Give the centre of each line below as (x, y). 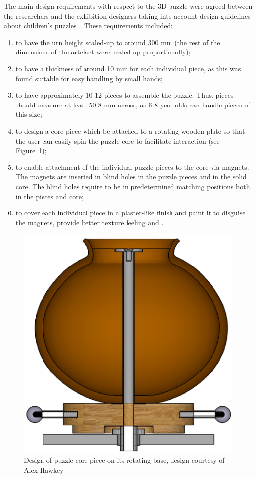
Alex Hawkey (44, 469)
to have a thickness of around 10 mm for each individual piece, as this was (128, 68)
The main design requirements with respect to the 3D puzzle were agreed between (128, 6)
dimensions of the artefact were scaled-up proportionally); (103, 52)
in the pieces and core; (49, 196)
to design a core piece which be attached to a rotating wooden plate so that (130, 131)
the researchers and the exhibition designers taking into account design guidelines (127, 16)
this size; (29, 114)
